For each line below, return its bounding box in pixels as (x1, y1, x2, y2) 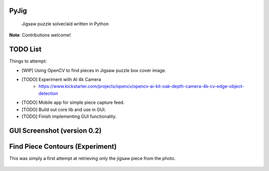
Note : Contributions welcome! (9, 32, 71, 38)
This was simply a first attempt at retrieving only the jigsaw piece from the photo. (9, 155, 176, 161)
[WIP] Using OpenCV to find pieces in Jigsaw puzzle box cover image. (21, 67, 166, 73)
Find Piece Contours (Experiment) (9, 142, 117, 151)
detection (38, 90, 58, 96)
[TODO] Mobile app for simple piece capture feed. (21, 99, 125, 105)
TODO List (9, 45, 42, 54)
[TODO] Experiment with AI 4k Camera (21, 77, 102, 83)
